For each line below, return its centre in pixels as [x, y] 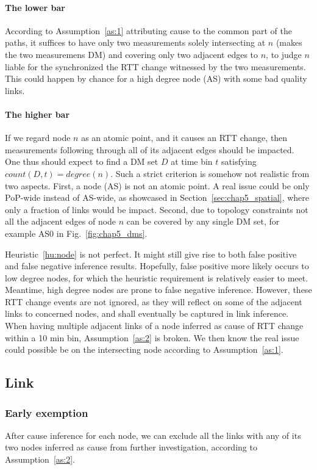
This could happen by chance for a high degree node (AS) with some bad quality [156, 78]
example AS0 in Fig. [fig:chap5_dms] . [76, 233]
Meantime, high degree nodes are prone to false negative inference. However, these [158, 290]
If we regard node [38, 138]
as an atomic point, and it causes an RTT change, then [184, 138]
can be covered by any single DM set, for [203, 221]
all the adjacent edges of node [61, 221]
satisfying [239, 161]
